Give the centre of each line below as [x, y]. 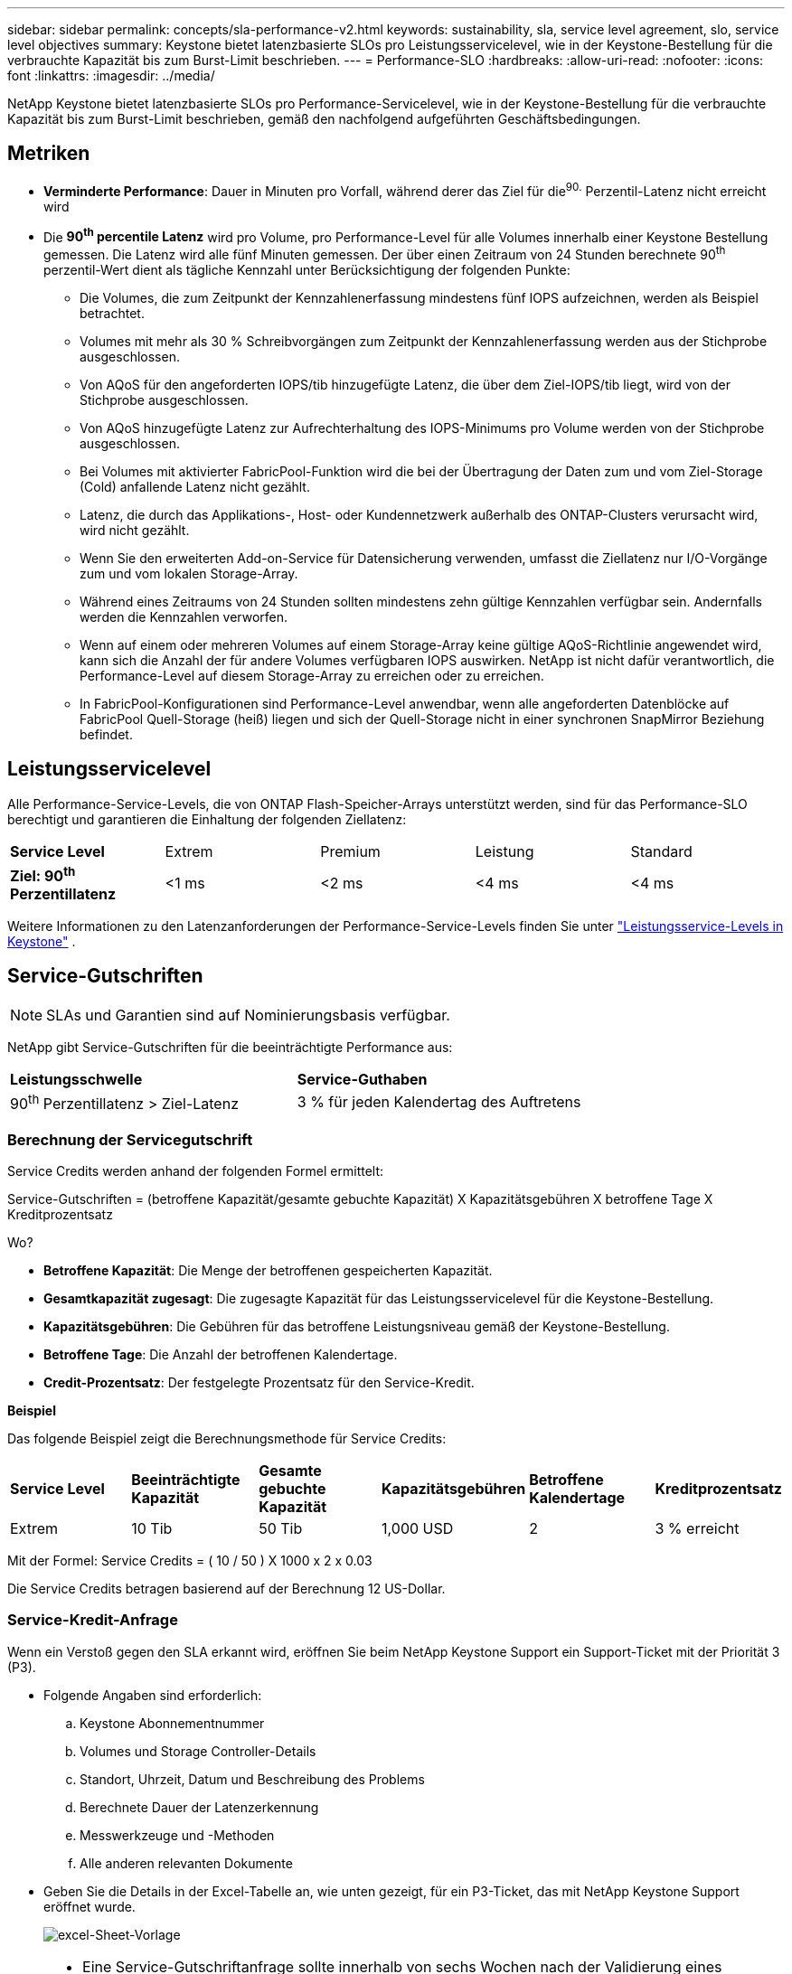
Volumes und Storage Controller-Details [198, 1751]
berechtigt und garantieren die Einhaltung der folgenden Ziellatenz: [207, 819]
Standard [661, 851]
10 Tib [152, 1528]
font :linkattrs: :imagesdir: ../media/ [111, 75]
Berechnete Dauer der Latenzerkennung [199, 1807]
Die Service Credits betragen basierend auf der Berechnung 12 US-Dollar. [226, 1588]
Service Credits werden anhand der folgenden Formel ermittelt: [196, 1170]
